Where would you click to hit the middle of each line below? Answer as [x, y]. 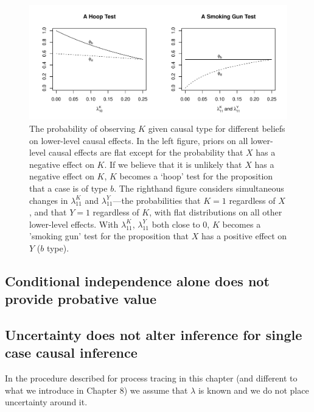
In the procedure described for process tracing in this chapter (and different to [151, 378]
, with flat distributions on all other [216, 212]
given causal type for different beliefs [217, 128]
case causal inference [71, 352]
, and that [48, 212]
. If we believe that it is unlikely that [173, 164]
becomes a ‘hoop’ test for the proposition [196, 176]
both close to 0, [181, 224]
